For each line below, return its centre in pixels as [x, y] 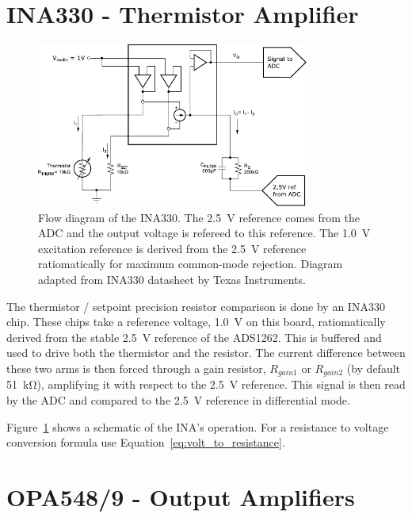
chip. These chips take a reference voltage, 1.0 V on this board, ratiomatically [196, 322]
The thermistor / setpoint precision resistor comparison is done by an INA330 [196, 306]
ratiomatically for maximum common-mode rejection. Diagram [191, 264]
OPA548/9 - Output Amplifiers [181, 496]
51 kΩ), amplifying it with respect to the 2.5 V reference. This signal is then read [206, 384]
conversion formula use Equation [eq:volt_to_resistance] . [146, 442]
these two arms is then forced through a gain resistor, [136, 368]
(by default [374, 368]
